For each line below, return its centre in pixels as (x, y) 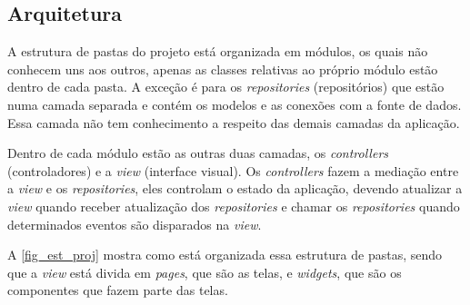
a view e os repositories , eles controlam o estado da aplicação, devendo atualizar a (235, 188)
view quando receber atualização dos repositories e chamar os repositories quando (234, 206)
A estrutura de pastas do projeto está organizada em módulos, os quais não (218, 51)
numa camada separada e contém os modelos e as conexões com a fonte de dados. (235, 104)
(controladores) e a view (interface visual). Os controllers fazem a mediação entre (233, 170)
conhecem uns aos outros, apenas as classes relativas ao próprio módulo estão (223, 69)
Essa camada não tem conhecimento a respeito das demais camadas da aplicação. (234, 122)
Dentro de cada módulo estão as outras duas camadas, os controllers (198, 153)
